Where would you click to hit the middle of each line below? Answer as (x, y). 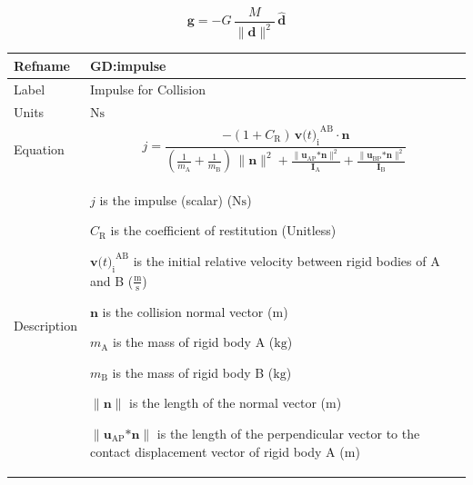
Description (45, 326)
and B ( (111, 280)
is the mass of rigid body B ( (193, 372)
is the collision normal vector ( (187, 311)
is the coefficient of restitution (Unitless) (223, 230)
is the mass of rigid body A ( (194, 342)
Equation (39, 149)
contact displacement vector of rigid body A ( (217, 451)
